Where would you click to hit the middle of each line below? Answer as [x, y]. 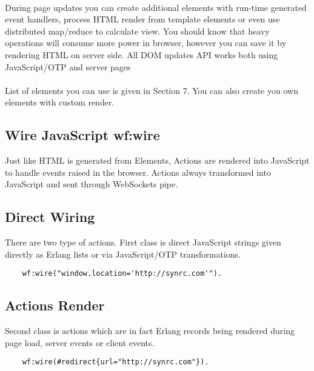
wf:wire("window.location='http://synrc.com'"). [122, 274]
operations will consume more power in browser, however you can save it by [146, 43]
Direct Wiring [50, 217]
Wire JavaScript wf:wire [82, 135]
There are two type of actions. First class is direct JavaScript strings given [143, 242]
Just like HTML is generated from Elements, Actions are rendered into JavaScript [157, 160]
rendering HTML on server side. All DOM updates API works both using [142, 54]
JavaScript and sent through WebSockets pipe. [92, 184]
